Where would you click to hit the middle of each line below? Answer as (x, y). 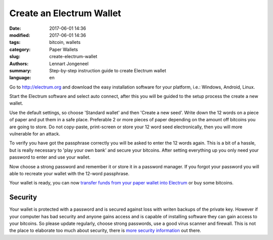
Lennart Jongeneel (69, 64)
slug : (15, 57)
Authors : (19, 64)
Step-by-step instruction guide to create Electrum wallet (108, 70)
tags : (15, 42)
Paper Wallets (64, 49)
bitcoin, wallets (65, 42)
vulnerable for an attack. (35, 134)
